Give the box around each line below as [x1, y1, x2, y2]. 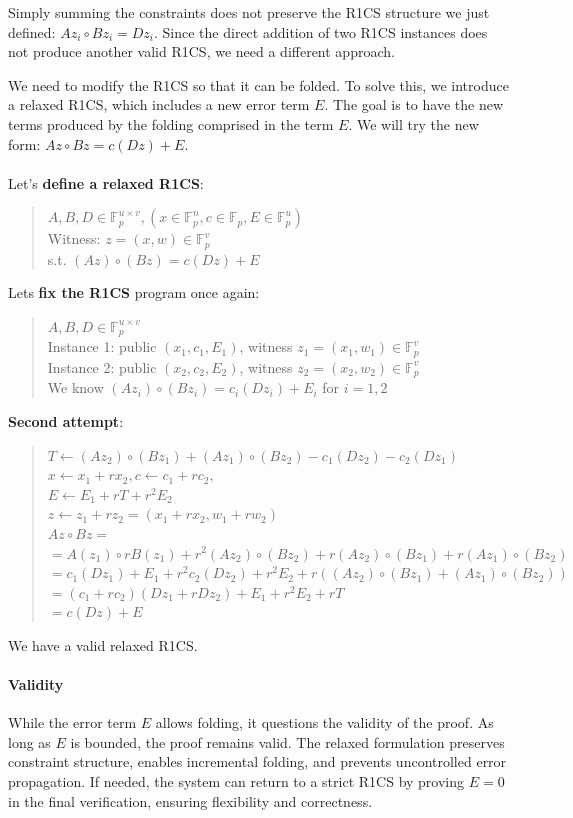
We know [47, 377, 104, 398]
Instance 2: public [47, 356, 157, 377]
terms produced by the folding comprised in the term [8, 113, 334, 134]
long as [8, 731, 51, 752]
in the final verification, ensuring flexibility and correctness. [8, 790, 373, 811]
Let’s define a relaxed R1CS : [8, 172, 204, 193]
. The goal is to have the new [324, 94, 503, 115]
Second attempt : [8, 410, 124, 431]
